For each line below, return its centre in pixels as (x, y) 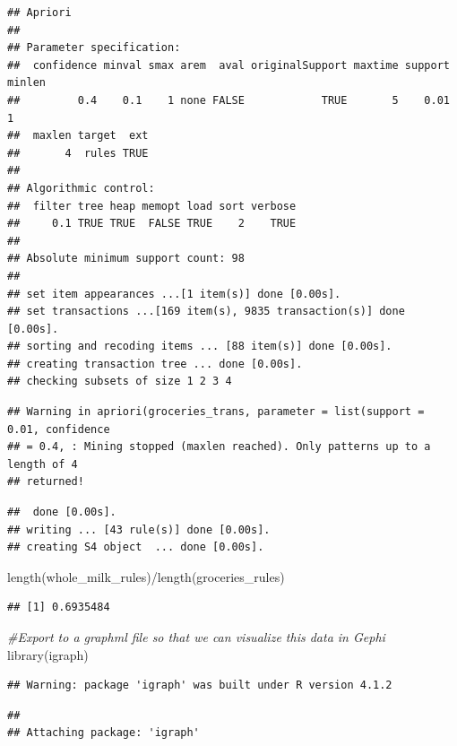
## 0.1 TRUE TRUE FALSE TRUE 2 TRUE (152, 224)
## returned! (46, 482)
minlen (26, 83)
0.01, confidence (59, 429)
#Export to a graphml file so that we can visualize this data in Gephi (196, 637)
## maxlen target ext (78, 136)
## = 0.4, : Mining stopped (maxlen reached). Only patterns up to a (219, 447)
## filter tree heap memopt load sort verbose (152, 206)
